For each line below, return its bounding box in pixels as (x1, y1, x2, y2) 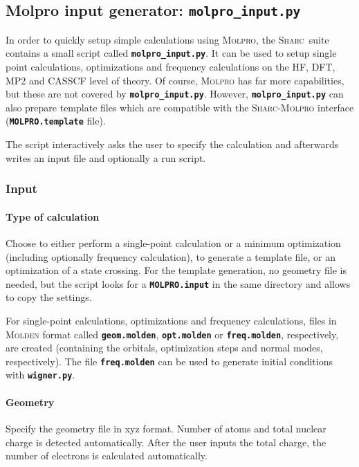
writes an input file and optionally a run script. (6, 150, 206, 165)
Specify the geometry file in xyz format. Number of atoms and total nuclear (6, 421, 326, 435)
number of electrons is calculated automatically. (6, 448, 208, 463)
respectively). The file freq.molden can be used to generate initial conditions (6, 354, 333, 368)
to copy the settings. (6, 290, 92, 304)
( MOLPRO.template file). (6, 113, 106, 128)
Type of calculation (6, 209, 100, 223)
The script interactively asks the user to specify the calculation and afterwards (6, 137, 339, 152)
